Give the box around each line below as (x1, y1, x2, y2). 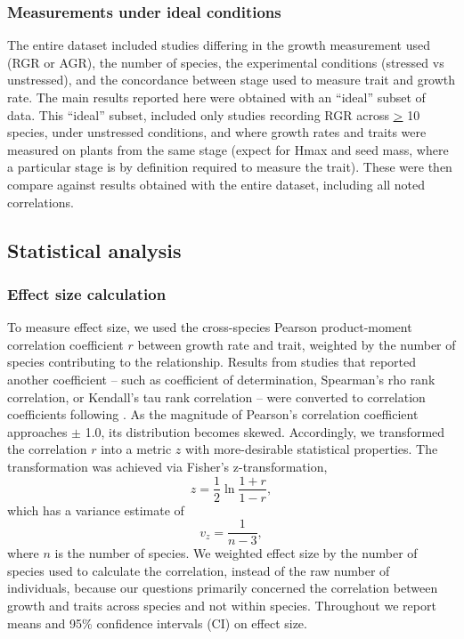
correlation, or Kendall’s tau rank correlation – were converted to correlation (7, 387, 426, 406)
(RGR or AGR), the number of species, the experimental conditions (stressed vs (7, 53, 444, 71)
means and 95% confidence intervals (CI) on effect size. (7, 613, 307, 632)
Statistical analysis (7, 236, 182, 263)
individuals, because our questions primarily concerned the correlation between (7, 578, 438, 597)
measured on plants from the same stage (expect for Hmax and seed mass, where (7, 140, 449, 158)
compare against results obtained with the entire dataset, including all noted (7, 174, 426, 193)
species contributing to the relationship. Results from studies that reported (7, 352, 417, 371)
